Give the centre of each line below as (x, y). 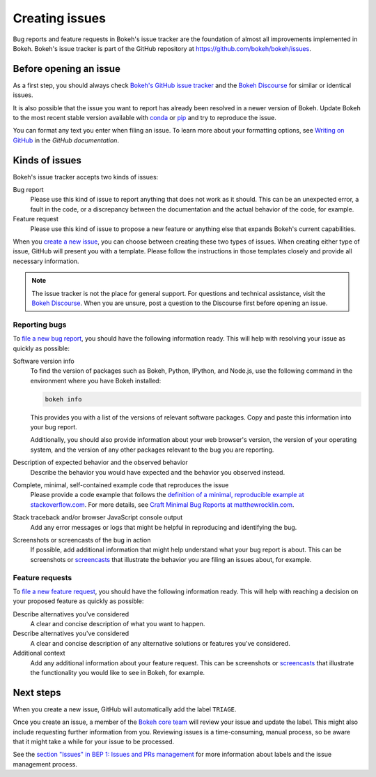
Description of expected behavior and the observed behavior (100, 462)
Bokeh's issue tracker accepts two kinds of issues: (86, 177)
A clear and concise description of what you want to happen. (118, 624)
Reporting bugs (40, 325)
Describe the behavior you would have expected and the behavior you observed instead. (158, 472)
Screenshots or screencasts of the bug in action (82, 540)
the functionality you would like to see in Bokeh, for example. (118, 673)
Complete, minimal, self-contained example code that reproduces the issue (121, 485)
